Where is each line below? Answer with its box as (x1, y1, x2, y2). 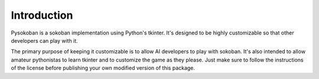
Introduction (11, 9, 73, 22)
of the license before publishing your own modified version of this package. (11, 64, 195, 71)
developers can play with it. (11, 37, 78, 44)
